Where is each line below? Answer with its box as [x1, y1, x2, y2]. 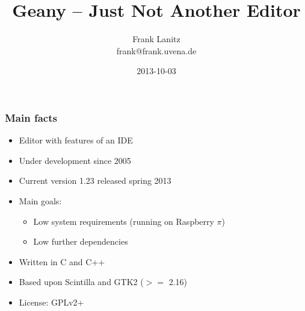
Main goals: [19, 194, 62, 207]
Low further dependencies [33, 235, 128, 248]
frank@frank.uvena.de [116, 44, 197, 57]
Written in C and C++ [19, 255, 105, 268]
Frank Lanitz [132, 33, 180, 45]
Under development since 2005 [19, 154, 131, 166]
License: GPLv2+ [19, 295, 84, 308]
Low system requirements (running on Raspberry [33, 215, 214, 227]
